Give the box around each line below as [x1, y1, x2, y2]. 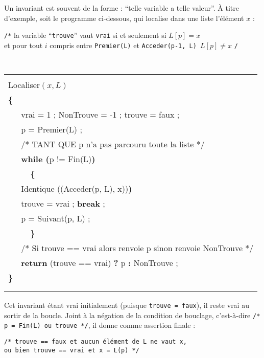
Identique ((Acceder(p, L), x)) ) [21, 183, 132, 195]
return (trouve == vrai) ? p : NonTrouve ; [21, 257, 178, 269]
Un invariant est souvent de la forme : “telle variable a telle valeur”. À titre [4, 3, 239, 13]
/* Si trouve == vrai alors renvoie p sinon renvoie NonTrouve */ [21, 242, 254, 254]
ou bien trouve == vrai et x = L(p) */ [4, 346, 139, 354]
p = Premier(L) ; [21, 123, 82, 136]
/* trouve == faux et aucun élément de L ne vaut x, [4, 338, 187, 346]
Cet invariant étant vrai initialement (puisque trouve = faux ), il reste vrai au [4, 300, 249, 310]
